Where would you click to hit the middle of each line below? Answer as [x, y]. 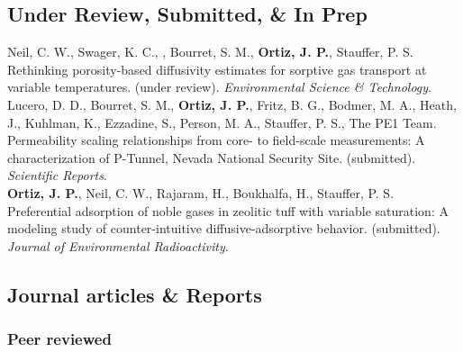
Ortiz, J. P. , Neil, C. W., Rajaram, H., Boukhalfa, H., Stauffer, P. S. [201, 192]
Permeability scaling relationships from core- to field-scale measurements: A [216, 140]
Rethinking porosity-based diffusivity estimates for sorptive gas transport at [217, 69]
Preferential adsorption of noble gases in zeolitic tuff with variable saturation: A [228, 210]
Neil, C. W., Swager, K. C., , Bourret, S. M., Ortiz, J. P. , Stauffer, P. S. [210, 52]
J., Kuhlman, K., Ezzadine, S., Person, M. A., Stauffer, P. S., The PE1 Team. [222, 122]
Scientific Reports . [57, 175]
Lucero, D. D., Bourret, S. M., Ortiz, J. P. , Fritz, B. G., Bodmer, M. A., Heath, [232, 104]
